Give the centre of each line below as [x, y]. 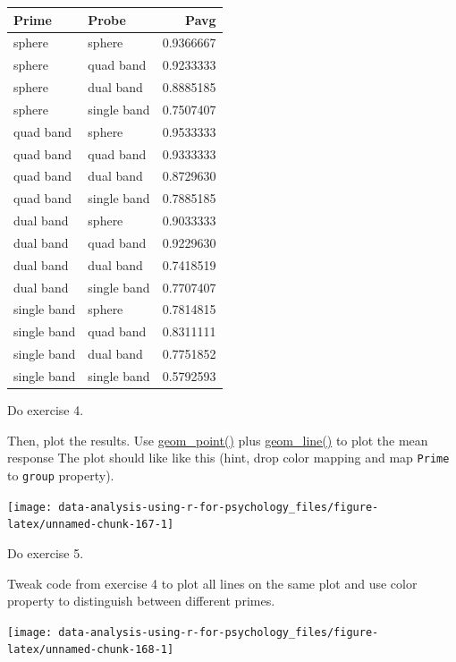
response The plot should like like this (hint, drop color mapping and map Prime [228, 458]
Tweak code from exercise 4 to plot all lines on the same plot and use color [212, 583]
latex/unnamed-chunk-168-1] [91, 650]
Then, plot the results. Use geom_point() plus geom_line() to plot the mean [218, 440]
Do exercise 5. [46, 552]
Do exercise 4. [46, 410]
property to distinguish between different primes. [141, 601]
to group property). [61, 475]
